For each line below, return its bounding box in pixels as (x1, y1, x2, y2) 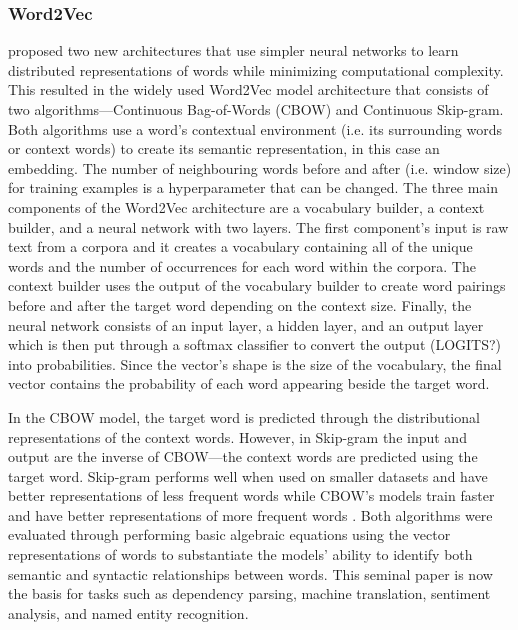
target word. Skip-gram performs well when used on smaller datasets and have (8, 465, 488, 486)
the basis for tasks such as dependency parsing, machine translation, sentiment (8, 583, 491, 604)
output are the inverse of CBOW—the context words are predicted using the (8, 446, 478, 467)
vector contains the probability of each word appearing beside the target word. (8, 373, 490, 394)
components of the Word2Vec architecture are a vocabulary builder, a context (8, 196, 485, 217)
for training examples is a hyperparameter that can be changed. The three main (8, 177, 498, 198)
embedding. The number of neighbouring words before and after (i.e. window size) (8, 157, 512, 178)
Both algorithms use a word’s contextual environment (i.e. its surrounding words (8, 118, 503, 139)
